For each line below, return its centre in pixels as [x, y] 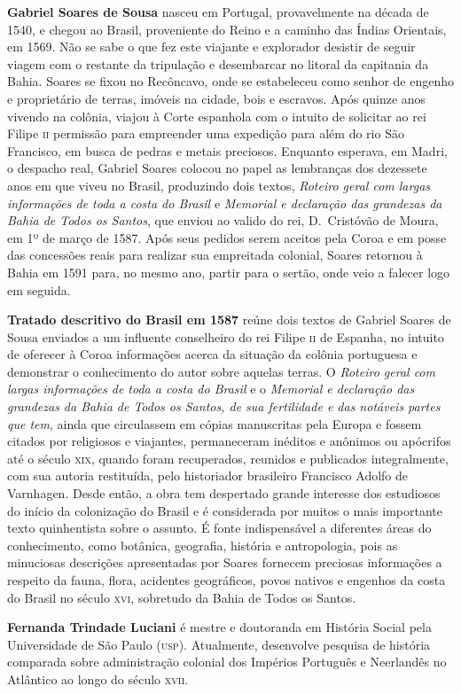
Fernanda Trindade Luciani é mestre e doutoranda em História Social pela [219, 627]
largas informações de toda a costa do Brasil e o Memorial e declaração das [211, 389]
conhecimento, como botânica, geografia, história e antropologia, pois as [203, 545]
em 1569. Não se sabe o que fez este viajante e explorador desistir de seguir [211, 47]
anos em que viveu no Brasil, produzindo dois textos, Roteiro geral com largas [219, 185]
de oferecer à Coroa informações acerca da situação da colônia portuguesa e [212, 354]
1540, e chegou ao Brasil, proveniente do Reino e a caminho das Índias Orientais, [227, 29]
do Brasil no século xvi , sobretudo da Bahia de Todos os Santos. [182, 597]
